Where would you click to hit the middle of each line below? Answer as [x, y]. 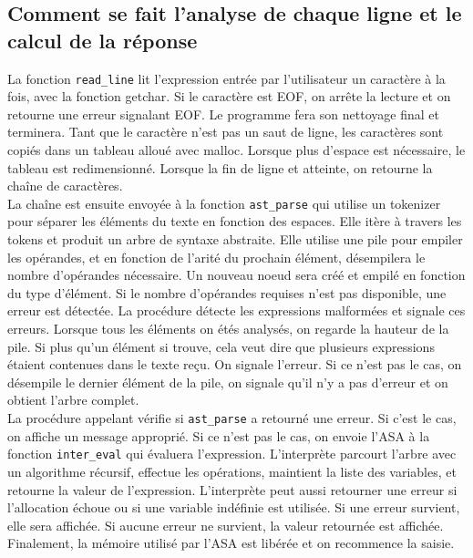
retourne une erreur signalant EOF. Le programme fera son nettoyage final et [223, 114]
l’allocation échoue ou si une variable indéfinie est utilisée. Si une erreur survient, [234, 507]
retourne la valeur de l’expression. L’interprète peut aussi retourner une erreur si [232, 489]
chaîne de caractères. [65, 186]
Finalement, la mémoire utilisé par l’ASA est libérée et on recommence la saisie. [231, 543]
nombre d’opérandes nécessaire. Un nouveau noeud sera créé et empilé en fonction [236, 275]
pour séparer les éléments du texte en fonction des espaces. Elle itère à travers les [235, 221]
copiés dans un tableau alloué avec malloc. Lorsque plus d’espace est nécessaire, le [236, 150]
